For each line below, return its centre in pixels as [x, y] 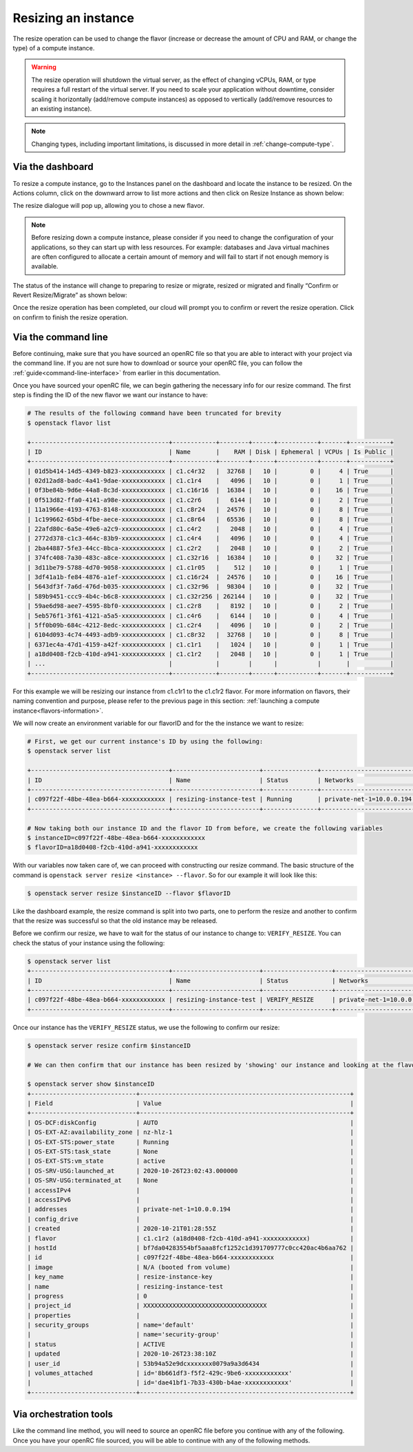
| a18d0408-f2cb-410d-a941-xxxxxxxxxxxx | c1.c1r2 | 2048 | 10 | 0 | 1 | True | [210, 654]
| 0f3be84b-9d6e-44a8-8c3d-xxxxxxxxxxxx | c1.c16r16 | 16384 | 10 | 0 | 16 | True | [210, 490]
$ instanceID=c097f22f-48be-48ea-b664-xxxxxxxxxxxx [116, 838]
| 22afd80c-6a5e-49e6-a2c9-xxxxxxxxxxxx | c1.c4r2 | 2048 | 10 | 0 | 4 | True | [210, 529]
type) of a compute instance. [54, 48]
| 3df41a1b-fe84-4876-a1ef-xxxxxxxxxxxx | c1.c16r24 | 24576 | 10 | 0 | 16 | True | [210, 577]
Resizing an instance [73, 18]
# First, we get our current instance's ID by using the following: [145, 741]
